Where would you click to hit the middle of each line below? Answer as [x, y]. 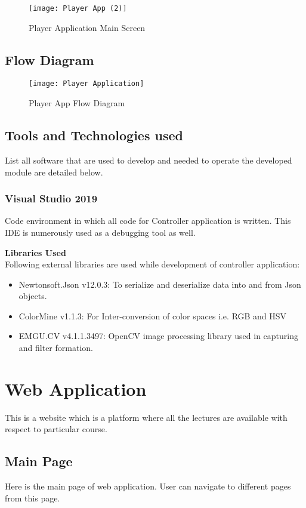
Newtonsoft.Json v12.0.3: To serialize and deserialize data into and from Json [160, 284]
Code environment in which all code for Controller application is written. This [148, 221]
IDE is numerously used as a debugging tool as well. [100, 232]
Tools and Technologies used [94, 135]
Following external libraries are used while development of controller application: [152, 264]
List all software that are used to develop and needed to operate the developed [149, 160]
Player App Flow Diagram [77, 103]
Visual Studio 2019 [51, 198]
